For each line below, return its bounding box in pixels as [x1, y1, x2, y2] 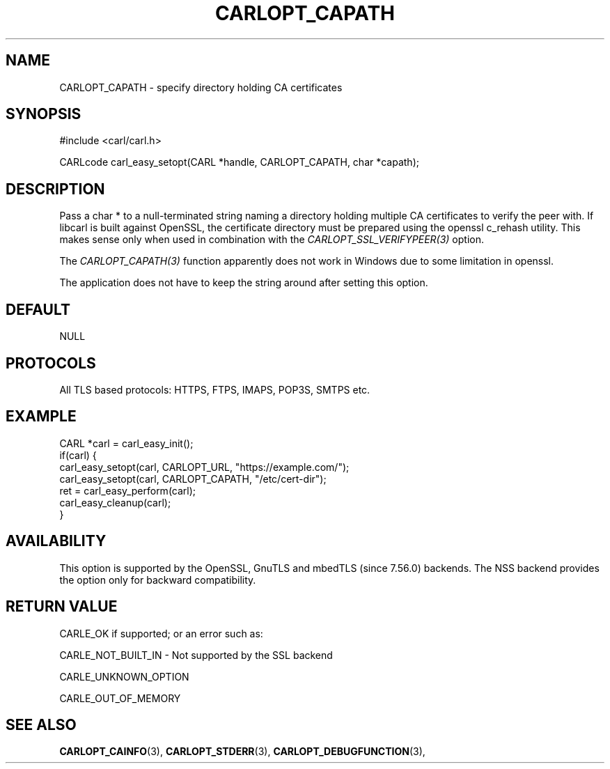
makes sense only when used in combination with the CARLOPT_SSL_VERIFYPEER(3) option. [59, 233, 484, 246]
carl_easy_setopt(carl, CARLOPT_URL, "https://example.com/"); [59, 460, 350, 473]
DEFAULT [6, 300, 70, 318]
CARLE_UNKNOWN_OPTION [59, 670, 189, 683]
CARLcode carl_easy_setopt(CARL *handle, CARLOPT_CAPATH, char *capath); [59, 156, 419, 169]
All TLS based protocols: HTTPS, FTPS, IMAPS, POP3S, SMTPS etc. [59, 383, 370, 396]
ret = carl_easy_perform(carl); [59, 484, 196, 497]
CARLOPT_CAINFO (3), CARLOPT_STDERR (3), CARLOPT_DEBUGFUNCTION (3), [59, 745, 425, 758]
